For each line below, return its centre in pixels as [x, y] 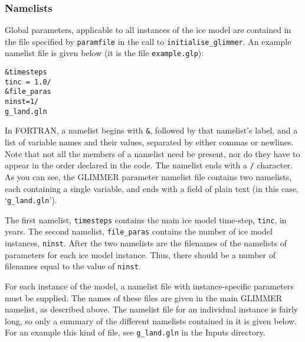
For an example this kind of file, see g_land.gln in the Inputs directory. [135, 332]
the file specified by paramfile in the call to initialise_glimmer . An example [148, 41]
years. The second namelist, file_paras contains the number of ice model [139, 231]
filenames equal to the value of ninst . [73, 266]
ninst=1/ [22, 102]
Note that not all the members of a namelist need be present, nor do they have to [152, 153]
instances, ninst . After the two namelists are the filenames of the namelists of [146, 243]
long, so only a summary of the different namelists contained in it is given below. [151, 320]
